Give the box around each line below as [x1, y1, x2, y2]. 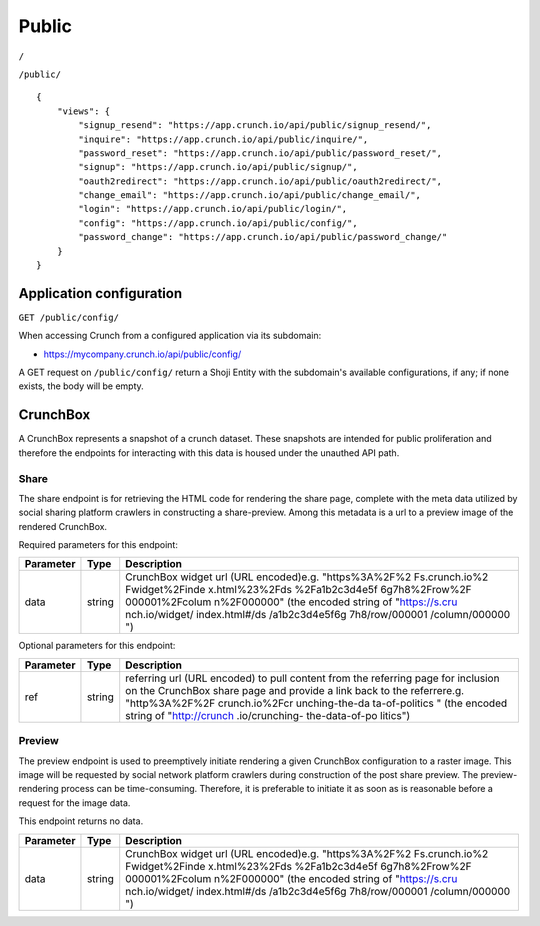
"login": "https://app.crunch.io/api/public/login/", [78, 203, 348, 215]
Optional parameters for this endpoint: [18, 640, 176, 652]
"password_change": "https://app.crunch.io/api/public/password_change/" [78, 231, 448, 243]
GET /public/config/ [18, 311, 120, 323]
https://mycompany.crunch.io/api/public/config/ [43, 348, 242, 360]
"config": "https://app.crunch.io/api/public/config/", [78, 217, 359, 229]
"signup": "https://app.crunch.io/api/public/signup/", [78, 161, 359, 173]
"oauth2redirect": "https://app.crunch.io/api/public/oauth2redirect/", [78, 175, 443, 187]
